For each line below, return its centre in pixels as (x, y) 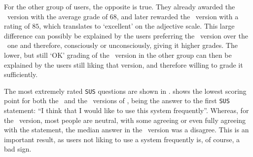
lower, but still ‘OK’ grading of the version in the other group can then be (118, 55)
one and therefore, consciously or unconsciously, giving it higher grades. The (122, 45)
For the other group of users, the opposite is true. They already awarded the (120, 6)
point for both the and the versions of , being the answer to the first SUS (117, 100)
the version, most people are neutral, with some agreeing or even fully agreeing (125, 120)
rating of (17, 26)
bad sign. (18, 149)
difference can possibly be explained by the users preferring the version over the (126, 35)
